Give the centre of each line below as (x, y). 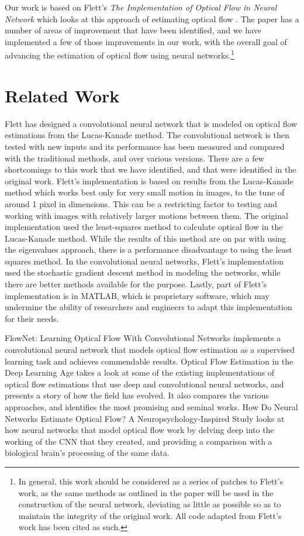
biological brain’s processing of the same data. (87, 453)
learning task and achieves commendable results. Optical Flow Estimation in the (149, 361)
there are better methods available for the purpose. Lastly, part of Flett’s (136, 284)
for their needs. (32, 318)
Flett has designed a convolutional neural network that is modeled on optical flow (151, 123)
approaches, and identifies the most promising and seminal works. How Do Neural (151, 407)
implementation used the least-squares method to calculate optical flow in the (144, 227)
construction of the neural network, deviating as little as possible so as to (150, 504)
